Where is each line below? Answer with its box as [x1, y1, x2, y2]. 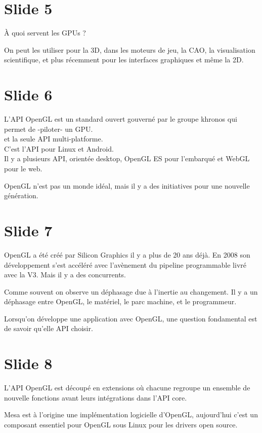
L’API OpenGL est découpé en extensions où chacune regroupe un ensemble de [4, 382, 250, 393]
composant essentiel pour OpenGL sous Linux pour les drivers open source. [4, 419, 238, 429]
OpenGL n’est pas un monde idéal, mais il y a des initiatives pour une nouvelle [4, 180, 250, 191]
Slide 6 [4, 84, 53, 105]
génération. [4, 190, 38, 201]
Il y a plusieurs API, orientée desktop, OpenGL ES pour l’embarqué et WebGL [4, 153, 250, 164]
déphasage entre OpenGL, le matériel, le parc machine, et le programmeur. [4, 296, 237, 307]
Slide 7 [4, 220, 53, 240]
